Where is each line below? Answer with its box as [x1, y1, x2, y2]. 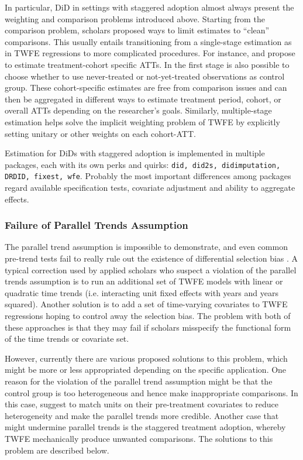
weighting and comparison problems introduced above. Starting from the [5, 12, 265, 25]
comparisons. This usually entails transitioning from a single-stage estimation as [5, 35, 292, 47]
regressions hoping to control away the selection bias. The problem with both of [5, 310, 291, 321]
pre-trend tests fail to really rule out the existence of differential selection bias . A [5, 252, 298, 265]
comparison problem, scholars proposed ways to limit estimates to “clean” [5, 24, 270, 36]
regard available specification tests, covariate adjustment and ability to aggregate [5, 181, 295, 194]
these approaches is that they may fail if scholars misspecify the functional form [5, 321, 291, 333]
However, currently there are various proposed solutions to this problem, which [5, 352, 288, 364]
